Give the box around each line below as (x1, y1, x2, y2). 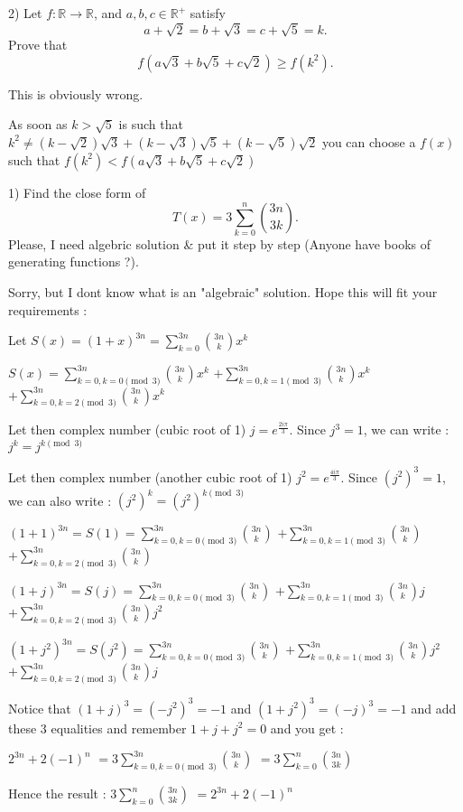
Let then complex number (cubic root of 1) (8, 420, 246, 439)
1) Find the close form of (8, 182, 146, 201)
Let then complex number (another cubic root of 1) (8, 467, 292, 486)
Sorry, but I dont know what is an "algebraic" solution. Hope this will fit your (8, 283, 438, 302)
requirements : (8, 300, 88, 319)
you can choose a (321, 132, 416, 151)
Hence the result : (8, 784, 106, 803)
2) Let (8, 4, 42, 22)
